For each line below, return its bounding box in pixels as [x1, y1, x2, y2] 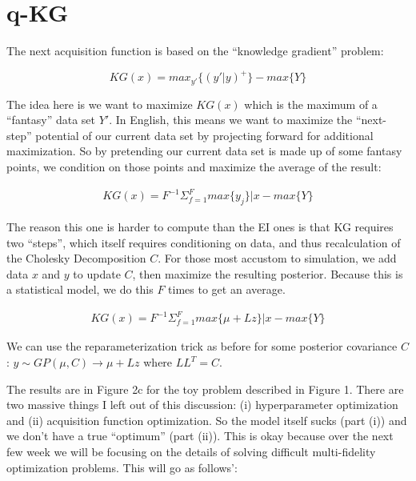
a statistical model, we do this [6, 281, 154, 298]
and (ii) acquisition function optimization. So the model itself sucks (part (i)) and [6, 411, 407, 428]
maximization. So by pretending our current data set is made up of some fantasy [6, 142, 402, 159]
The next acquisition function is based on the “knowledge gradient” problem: [6, 42, 384, 59]
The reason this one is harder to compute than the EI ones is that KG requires [6, 218, 394, 234]
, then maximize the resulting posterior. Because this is [132, 265, 403, 282]
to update [73, 265, 121, 282]
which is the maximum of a [244, 95, 378, 112]
